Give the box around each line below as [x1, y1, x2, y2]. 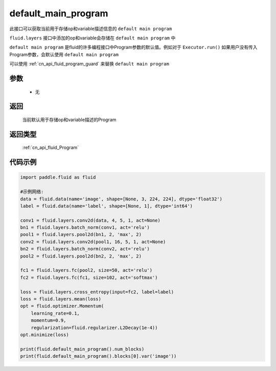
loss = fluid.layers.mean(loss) [20, 296, 102, 302]
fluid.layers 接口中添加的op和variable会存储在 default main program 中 [9, 35, 176, 41]
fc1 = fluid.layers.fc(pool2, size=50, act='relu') [20, 267, 153, 273]
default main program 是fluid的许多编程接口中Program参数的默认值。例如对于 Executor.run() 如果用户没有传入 [9, 44, 258, 51]
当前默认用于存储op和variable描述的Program [22, 117, 117, 123]
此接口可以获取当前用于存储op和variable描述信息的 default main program [9, 26, 172, 32]
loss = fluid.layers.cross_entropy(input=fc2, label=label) [20, 289, 174, 295]
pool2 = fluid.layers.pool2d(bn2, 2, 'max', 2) [20, 253, 142, 259]
